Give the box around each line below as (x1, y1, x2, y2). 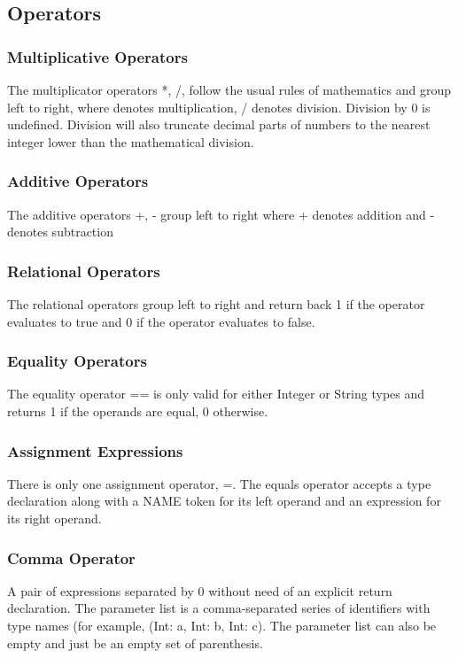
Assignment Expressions (7, 439, 183, 461)
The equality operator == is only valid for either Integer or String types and (7, 384, 425, 403)
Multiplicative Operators (7, 45, 188, 67)
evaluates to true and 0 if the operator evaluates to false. (7, 312, 315, 330)
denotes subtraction (7, 222, 113, 241)
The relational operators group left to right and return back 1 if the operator (7, 295, 425, 313)
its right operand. (7, 509, 102, 527)
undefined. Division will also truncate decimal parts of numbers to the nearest (7, 115, 431, 134)
